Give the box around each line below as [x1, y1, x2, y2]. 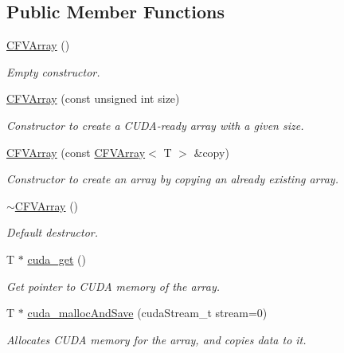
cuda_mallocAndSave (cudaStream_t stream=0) [27, 304, 268, 321]
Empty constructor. [6, 63, 100, 80]
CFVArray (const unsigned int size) [6, 90, 180, 107]
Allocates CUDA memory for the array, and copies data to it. [6, 331, 307, 347]
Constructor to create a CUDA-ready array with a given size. [6, 116, 304, 133]
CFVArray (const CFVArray [6, 143, 146, 160]
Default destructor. [6, 224, 99, 241]
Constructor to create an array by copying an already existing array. [6, 171, 338, 187]
